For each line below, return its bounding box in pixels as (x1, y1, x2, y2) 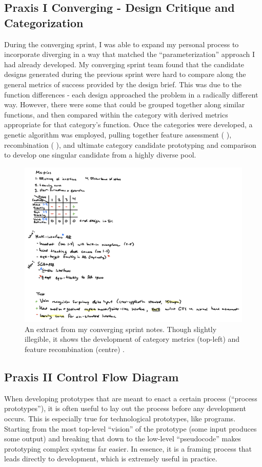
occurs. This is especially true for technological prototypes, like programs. (4, 413, 236, 423)
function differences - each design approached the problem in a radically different (4, 89, 258, 100)
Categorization (4, 14, 84, 30)
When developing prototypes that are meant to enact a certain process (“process (4, 393, 257, 403)
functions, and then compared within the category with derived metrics (4, 109, 228, 120)
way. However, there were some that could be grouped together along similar (4, 99, 245, 110)
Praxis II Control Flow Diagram (4, 368, 179, 384)
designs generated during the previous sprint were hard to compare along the (4, 69, 246, 80)
